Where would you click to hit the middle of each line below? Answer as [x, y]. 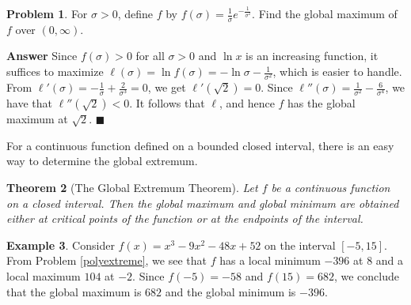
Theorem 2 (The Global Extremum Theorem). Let [132, 188]
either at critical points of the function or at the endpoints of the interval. [185, 218]
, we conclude [366, 276]
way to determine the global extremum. [102, 161]
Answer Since [42, 56]
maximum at [37, 119]
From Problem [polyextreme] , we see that [107, 260]
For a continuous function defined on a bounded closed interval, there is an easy [200, 145]
